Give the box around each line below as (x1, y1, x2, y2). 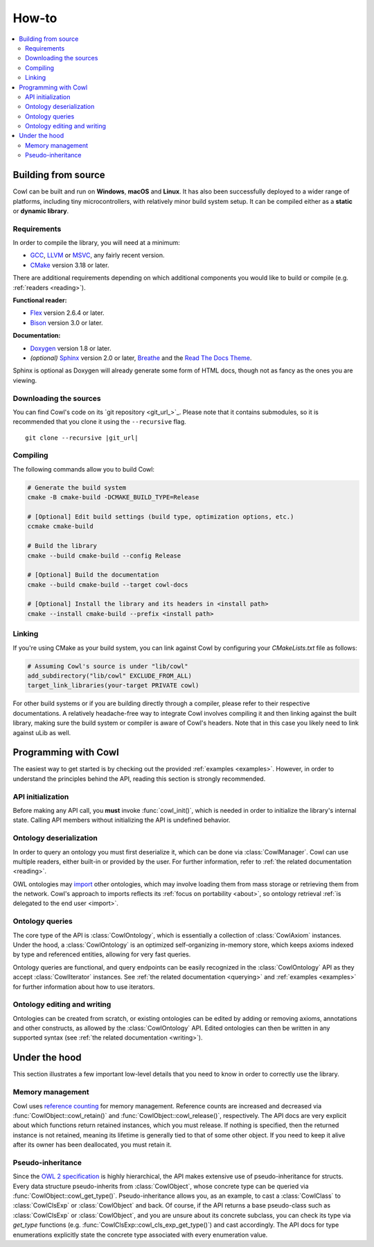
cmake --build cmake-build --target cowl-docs (27, 580, 188, 589)
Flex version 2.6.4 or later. (30, 309, 105, 317)
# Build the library (27, 542, 97, 550)
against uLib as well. (12, 728, 71, 737)
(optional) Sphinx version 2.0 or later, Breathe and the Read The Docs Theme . (30, 354, 252, 362)
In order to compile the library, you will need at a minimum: (12, 239, 180, 247)
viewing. (12, 376, 37, 384)
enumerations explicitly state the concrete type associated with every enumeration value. (12, 1230, 268, 1239)
